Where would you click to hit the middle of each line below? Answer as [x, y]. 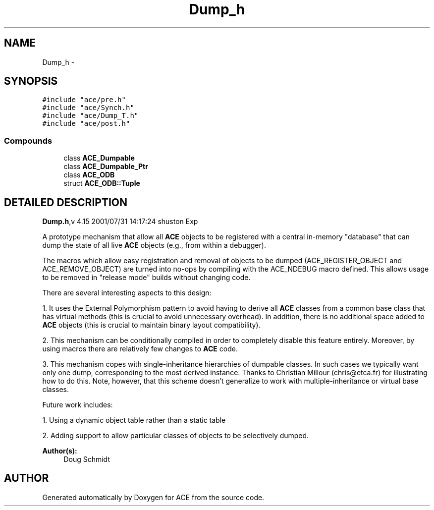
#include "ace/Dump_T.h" [90, 116]
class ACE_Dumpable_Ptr [106, 167]
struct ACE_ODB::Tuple [102, 183]
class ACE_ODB [89, 175]
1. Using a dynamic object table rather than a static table [134, 420]
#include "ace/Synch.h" [88, 108]
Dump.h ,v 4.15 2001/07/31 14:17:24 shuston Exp [120, 222]
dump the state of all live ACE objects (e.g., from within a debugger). [154, 245]
